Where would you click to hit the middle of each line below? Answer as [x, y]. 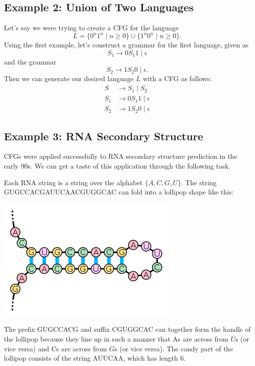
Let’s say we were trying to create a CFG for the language [91, 28]
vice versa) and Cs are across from [56, 348]
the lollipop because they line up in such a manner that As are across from [116, 338]
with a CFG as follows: [177, 78]
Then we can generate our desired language [69, 78]
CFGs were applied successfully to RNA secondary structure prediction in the [121, 156]
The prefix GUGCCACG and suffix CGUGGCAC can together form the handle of [127, 329]
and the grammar [30, 61]
